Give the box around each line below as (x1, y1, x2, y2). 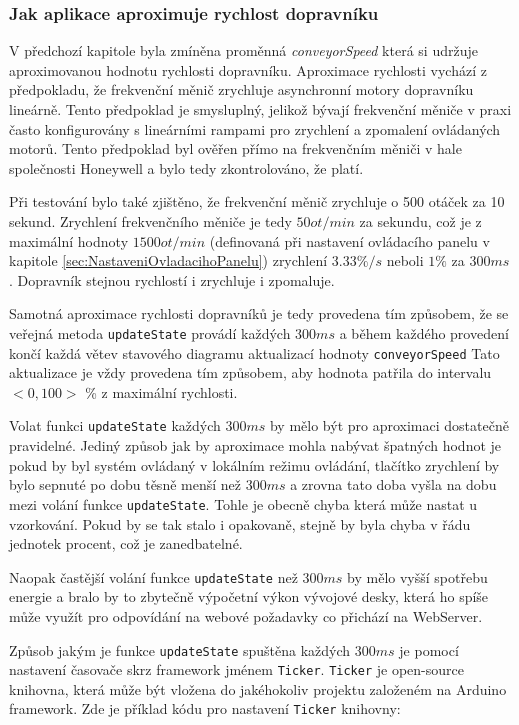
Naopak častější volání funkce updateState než (9, 566, 298, 587)
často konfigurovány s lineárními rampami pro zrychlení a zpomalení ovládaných (9, 118, 501, 139)
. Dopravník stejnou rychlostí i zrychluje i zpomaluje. (9, 269, 335, 290)
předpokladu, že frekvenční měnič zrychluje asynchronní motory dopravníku (9, 79, 474, 100)
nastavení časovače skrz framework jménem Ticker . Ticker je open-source (9, 659, 464, 680)
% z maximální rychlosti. (85, 381, 238, 402)
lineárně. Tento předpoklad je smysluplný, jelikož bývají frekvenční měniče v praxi (9, 99, 512, 119)
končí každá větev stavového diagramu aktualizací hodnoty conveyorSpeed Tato (9, 342, 500, 363)
